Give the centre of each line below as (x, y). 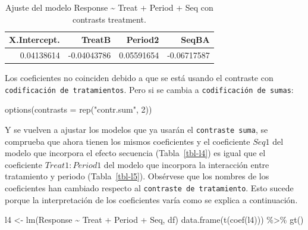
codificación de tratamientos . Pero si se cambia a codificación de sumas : (149, 89)
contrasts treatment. (109, 19)
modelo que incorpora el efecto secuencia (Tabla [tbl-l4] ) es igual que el (135, 153)
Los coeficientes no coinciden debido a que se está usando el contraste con (139, 78)
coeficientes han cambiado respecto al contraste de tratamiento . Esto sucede (149, 188)
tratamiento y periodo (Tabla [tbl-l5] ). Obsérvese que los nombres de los (137, 176)
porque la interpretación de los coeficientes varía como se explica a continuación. (151, 199)
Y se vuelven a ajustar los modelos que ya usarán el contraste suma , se (136, 129)
